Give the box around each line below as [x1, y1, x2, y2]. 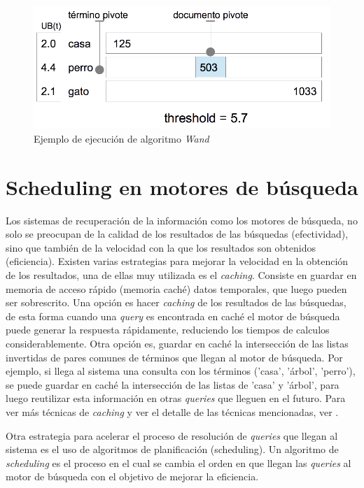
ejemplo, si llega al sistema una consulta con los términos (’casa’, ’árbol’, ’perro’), [6, 364, 356, 378]
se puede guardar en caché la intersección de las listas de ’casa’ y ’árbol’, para [6, 377, 339, 392]
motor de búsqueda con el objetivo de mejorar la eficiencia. [6, 469, 259, 484]
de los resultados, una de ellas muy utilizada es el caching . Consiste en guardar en [6, 268, 357, 282]
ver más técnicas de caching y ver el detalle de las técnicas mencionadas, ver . [6, 404, 339, 419]
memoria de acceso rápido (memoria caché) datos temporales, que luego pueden [6, 281, 347, 296]
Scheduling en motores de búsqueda [6, 172, 358, 201]
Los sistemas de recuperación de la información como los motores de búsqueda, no [6, 213, 358, 227]
